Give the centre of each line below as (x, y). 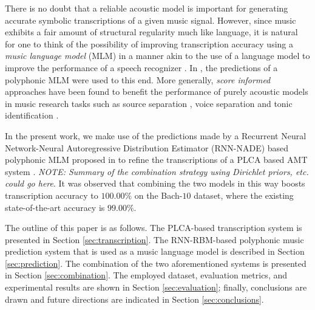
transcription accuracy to (52, 195)
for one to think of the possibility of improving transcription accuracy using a (149, 43)
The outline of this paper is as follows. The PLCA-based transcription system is (154, 228)
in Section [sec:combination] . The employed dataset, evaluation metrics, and (146, 275)
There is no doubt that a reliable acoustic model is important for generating (147, 8)
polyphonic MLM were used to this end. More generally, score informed (138, 79)
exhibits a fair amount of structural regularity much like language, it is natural (151, 32)
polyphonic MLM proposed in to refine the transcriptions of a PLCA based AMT (156, 160)
